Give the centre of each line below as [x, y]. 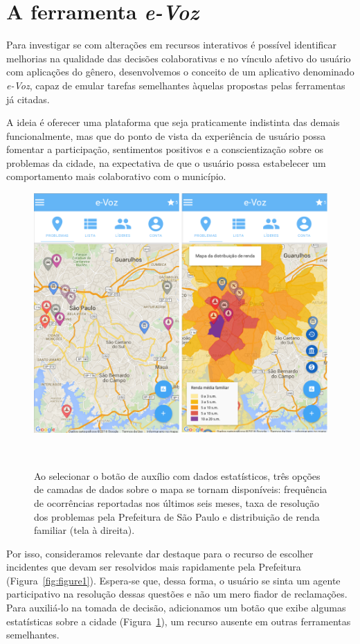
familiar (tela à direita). [84, 530]
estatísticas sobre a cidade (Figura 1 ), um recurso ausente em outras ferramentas [179, 621]
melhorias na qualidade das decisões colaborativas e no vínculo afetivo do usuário [179, 58]
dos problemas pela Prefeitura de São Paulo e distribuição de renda [177, 516]
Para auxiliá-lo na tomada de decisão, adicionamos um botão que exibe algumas [176, 608]
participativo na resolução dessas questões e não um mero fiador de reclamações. [177, 594]
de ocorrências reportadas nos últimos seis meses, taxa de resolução [177, 502]
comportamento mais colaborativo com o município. [116, 176]
